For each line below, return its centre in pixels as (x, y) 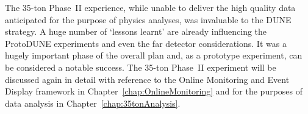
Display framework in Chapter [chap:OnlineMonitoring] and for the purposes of (154, 91)
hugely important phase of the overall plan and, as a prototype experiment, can (154, 55)
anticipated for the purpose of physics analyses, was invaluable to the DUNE (148, 19)
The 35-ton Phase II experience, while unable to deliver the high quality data (150, 7)
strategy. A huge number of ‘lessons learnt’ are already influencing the (136, 31)
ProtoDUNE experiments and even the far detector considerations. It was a (146, 43)
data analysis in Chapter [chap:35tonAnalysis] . (93, 103)
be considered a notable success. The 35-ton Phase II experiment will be (141, 67)
